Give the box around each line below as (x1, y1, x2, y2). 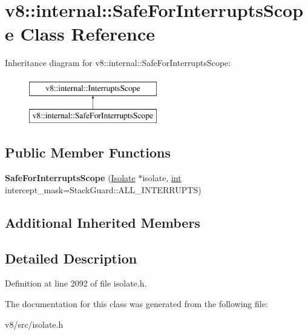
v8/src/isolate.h (5, 317, 64, 330)
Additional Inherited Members (5, 213, 200, 231)
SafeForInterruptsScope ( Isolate (5, 171, 136, 184)
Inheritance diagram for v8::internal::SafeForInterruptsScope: (5, 56, 231, 69)
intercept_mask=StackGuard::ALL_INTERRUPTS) (5, 183, 202, 196)
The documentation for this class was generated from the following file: (5, 297, 268, 310)
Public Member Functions (5, 143, 171, 162)
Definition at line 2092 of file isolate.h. (5, 277, 147, 290)
